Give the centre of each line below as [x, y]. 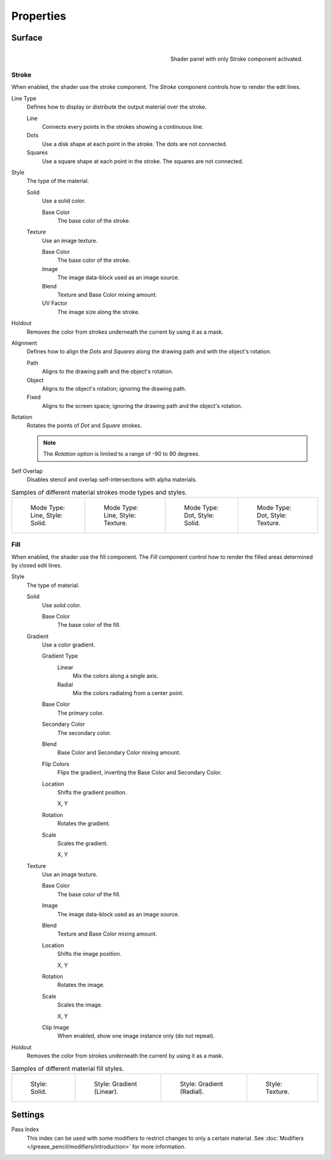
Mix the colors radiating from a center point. [128, 693]
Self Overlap [27, 471]
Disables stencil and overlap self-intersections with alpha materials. [112, 480]
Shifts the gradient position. [92, 792]
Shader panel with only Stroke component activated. [237, 59]
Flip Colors [56, 764]
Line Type [24, 98]
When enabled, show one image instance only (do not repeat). [136, 1036]
